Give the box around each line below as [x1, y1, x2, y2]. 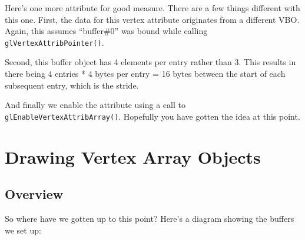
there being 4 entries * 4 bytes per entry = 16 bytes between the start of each [5, 67, 286, 80]
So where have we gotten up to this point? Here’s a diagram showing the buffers [5, 212, 294, 225]
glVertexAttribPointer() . [5, 36, 104, 48]
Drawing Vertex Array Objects [5, 144, 261, 168]
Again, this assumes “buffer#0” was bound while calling [5, 25, 208, 37]
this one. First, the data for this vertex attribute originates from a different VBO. [5, 13, 300, 25]
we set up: [5, 224, 41, 236]
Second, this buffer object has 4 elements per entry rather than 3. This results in [5, 56, 296, 68]
